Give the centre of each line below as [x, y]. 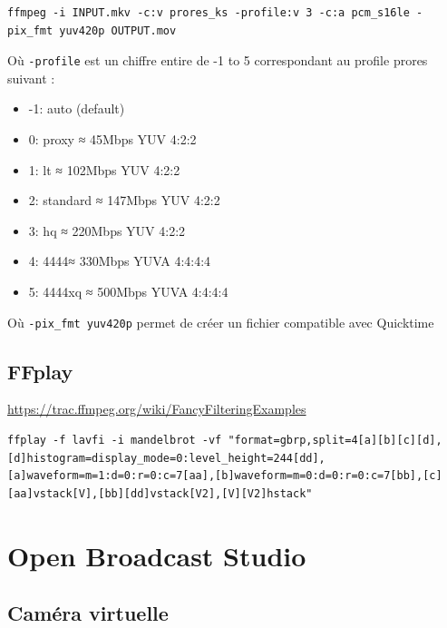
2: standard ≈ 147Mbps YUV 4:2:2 [124, 200]
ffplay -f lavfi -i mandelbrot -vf [115, 441]
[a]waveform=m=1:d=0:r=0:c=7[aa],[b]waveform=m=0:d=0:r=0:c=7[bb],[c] [225, 476]
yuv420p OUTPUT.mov [118, 30]
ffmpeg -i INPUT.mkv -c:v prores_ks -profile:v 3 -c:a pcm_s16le [209, 13]
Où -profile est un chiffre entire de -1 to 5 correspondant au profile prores [218, 60]
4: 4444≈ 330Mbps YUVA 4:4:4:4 [120, 261]
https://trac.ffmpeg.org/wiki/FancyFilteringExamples [157, 409]
